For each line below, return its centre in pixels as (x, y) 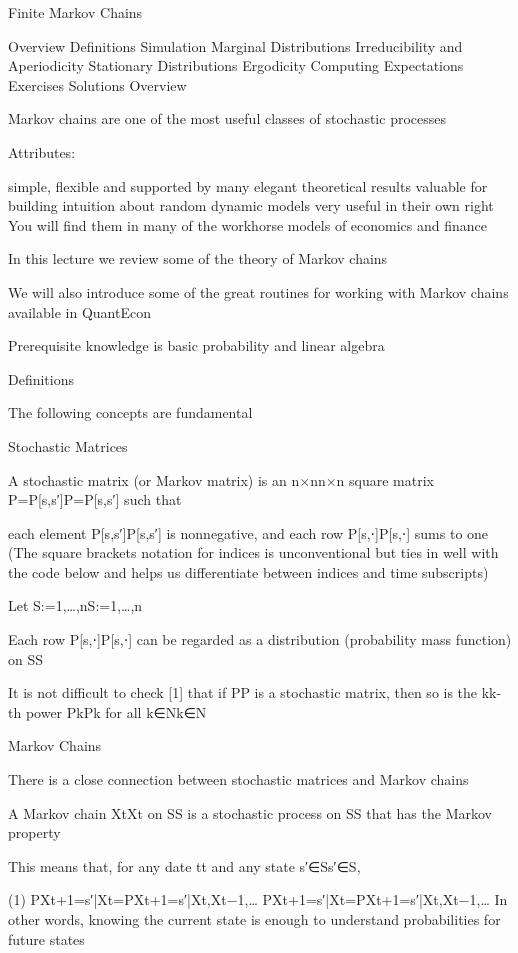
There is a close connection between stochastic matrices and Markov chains (238, 779)
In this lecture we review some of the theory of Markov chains (198, 258)
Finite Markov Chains (75, 12)
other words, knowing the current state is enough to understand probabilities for (254, 919)
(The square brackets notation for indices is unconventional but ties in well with (253, 552)
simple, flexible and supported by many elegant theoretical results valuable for (248, 185)
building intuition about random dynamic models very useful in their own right (251, 205)
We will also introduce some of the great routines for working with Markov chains (258, 291)
